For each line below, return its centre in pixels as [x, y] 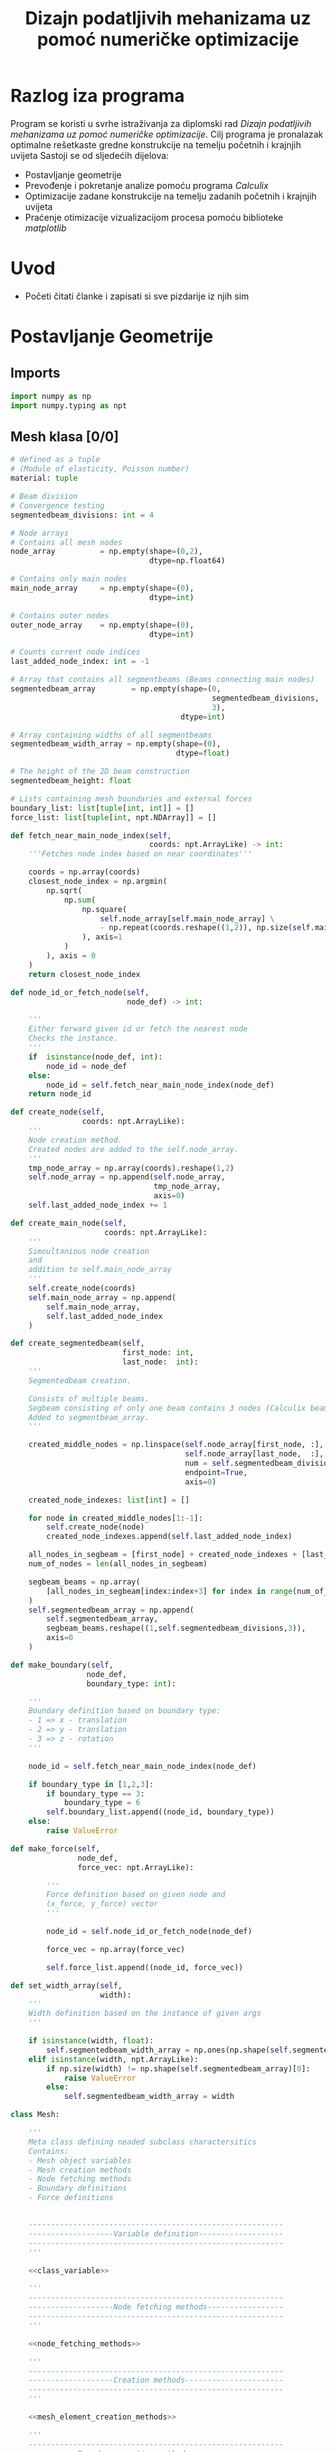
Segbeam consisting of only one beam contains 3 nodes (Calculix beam [178, 1408]
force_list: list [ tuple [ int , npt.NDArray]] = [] [113, 817]
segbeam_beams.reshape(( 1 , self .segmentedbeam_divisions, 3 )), [176, 1628]
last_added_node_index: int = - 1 [80, 662]
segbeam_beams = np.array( [84, 1582]
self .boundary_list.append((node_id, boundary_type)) [160, 1812]
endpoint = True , [216, 1472]
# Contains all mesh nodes [66, 542]
